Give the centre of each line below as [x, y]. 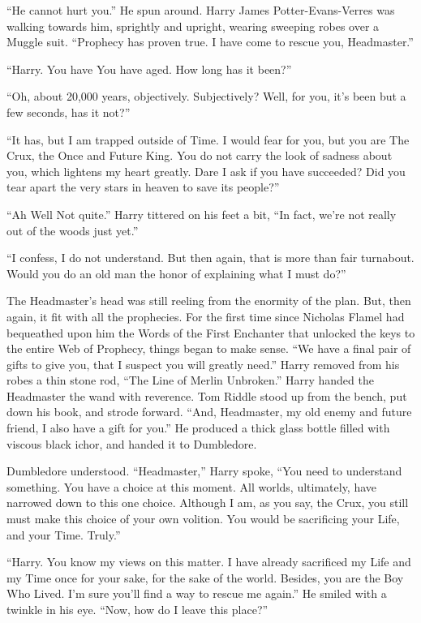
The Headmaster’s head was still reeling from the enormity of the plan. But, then [209, 301]
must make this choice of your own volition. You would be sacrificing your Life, [203, 519]
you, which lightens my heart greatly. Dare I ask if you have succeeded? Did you [206, 171]
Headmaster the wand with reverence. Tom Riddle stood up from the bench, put [207, 395]
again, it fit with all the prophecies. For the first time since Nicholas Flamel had [206, 316]
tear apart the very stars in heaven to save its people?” [143, 187]
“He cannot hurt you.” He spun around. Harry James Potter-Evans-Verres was [201, 10]
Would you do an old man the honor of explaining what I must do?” [176, 273]
